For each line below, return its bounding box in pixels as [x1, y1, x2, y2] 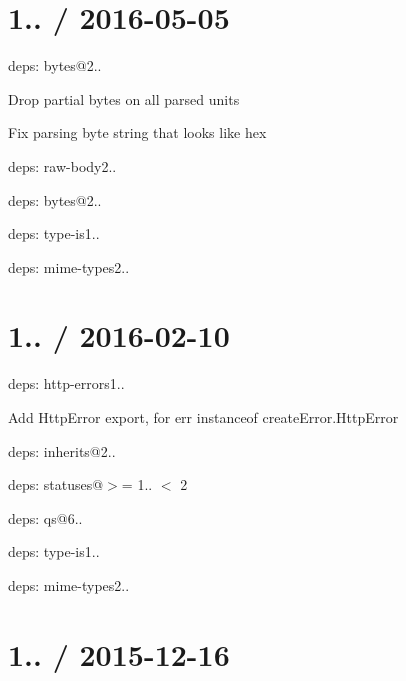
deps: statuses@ [8, 474, 104, 495]
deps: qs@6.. [8, 507, 83, 528]
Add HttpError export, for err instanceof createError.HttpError [8, 407, 399, 427]
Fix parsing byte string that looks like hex [8, 122, 267, 143]
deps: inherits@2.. [8, 440, 116, 461]
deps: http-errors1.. [8, 373, 125, 394]
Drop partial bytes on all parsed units [8, 88, 240, 109]
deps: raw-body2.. [8, 155, 117, 176]
